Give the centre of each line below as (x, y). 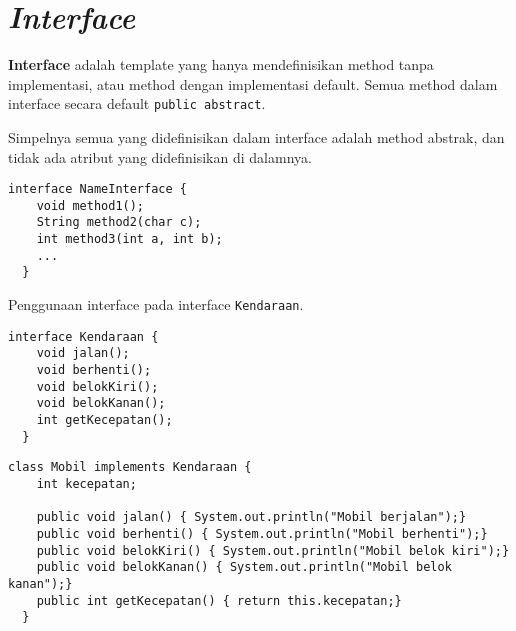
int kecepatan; (86, 484)
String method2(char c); (119, 222)
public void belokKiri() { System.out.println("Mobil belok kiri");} (273, 550)
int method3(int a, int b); (129, 239)
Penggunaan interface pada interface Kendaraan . (156, 304)
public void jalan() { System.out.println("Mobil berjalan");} (251, 517)
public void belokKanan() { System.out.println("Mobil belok (244, 567)
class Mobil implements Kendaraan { (130, 467)
